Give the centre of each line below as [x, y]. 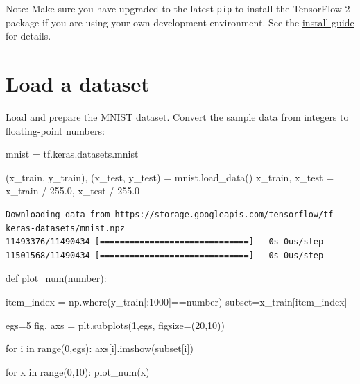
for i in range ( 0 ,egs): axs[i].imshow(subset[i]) [100, 348]
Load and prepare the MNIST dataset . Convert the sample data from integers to [177, 116]
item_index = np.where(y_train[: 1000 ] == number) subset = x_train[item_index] [177, 301]
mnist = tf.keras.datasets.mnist [72, 154]
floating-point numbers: [55, 130]
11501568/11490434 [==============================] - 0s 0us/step [165, 255]
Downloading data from [58, 214]
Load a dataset [78, 84]
